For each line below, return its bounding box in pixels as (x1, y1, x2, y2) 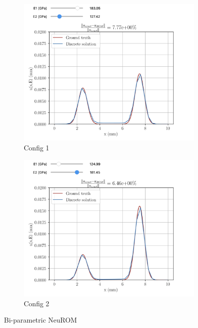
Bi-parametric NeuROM (4, 315, 77, 325)
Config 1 (24, 142, 49, 153)
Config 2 (24, 298, 49, 308)
